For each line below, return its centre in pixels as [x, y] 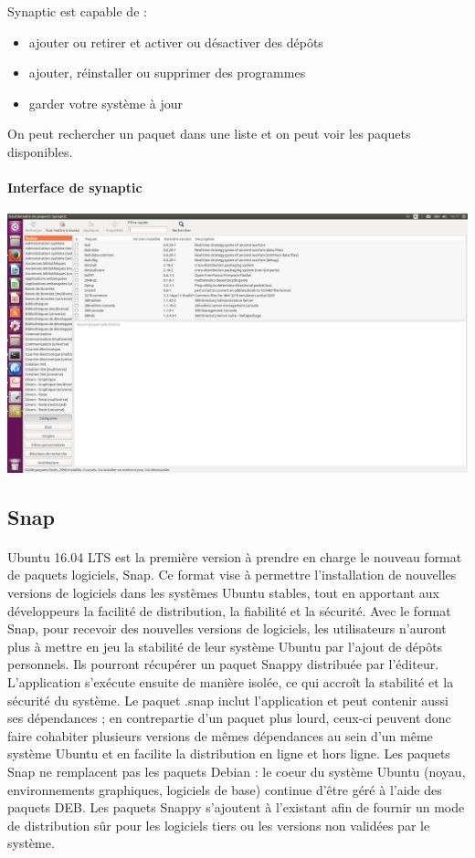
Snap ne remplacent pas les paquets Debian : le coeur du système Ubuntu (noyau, [237, 771]
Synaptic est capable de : [77, 11]
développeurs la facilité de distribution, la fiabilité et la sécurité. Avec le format [229, 610]
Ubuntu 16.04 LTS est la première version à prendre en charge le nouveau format [235, 556]
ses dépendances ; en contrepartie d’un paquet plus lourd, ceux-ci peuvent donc [229, 718]
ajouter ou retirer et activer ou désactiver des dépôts [176, 42]
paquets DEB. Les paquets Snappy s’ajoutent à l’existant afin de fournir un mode [236, 807]
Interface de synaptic [75, 188]
